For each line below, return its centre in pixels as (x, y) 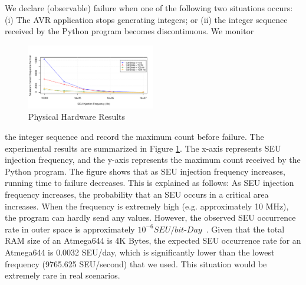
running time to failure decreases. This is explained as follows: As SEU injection (149, 183)
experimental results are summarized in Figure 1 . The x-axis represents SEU (143, 148)
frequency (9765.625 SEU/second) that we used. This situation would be (136, 263)
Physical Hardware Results (77, 117)
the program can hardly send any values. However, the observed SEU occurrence (150, 217)
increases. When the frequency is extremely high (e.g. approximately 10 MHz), (147, 206)
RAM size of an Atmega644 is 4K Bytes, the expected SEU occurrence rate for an (153, 240)
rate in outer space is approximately (70, 229)
